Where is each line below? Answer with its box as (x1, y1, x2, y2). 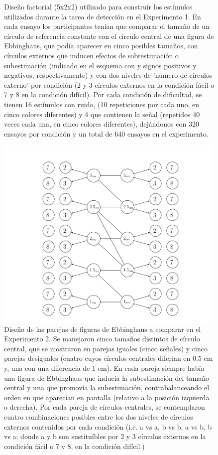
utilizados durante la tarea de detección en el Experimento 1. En (4, 11, 201, 21)
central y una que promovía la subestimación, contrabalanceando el (4, 382, 210, 393)
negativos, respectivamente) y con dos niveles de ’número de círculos (4, 70, 213, 80)
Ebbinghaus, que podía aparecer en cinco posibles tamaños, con (4, 40, 198, 51)
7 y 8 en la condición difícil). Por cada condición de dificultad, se (4, 89, 202, 100)
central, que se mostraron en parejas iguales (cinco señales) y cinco (4, 343, 208, 353)
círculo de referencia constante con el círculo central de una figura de (4, 30, 214, 41)
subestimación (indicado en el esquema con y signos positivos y (4, 60, 197, 70)
